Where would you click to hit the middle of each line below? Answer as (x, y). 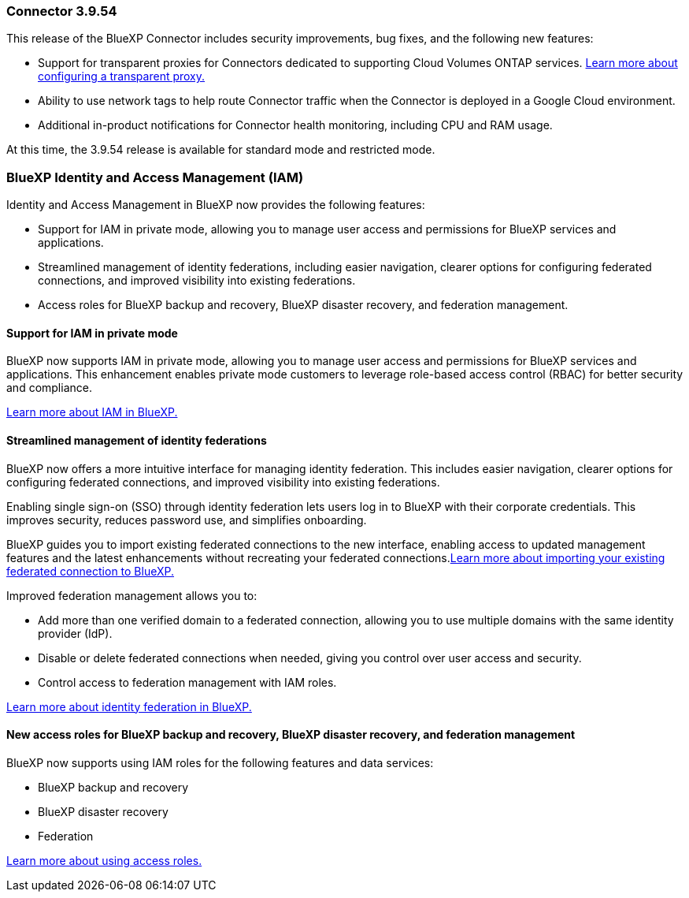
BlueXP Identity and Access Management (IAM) (155, 177)
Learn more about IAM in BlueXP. (92, 412)
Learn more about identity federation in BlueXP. (129, 706)
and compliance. (49, 388)
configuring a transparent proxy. (122, 76)
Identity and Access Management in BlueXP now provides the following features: (216, 205)
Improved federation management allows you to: (132, 595)
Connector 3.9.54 (62, 11)
